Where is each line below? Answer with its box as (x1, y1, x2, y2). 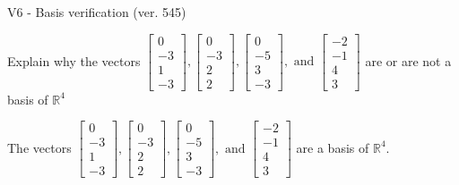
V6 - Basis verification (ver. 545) (7, 3, 186, 21)
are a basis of (296, 138, 369, 156)
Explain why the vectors (7, 51, 141, 70)
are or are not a (365, 51, 452, 70)
